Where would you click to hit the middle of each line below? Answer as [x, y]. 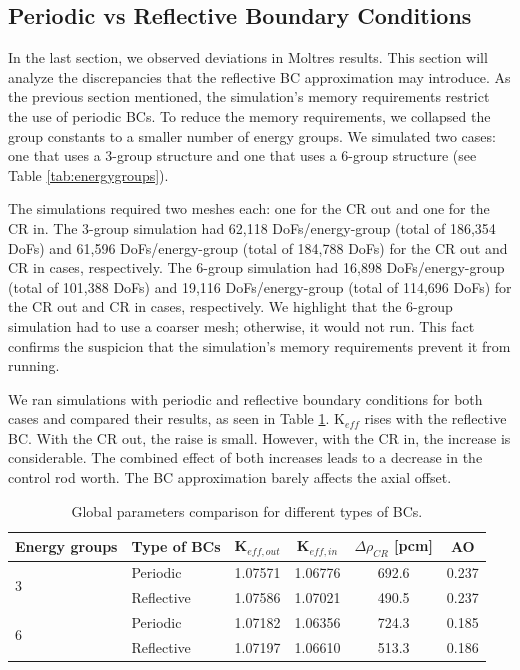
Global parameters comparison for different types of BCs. [247, 510]
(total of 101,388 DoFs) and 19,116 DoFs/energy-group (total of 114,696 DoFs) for [260, 286]
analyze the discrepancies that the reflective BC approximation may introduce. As [259, 76]
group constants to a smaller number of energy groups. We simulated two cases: [252, 135]
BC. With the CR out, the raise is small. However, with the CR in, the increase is [259, 437]
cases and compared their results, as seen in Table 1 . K [176, 418]
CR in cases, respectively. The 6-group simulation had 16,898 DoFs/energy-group [256, 267]
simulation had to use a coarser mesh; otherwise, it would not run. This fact [241, 325]
